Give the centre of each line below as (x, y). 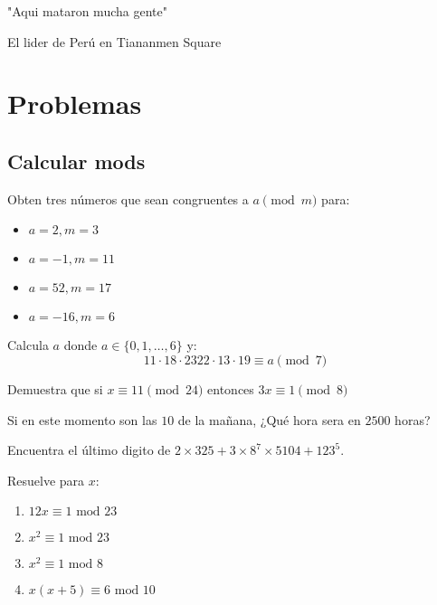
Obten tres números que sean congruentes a (128, 199)
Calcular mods (76, 161)
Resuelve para (46, 480)
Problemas (75, 104)
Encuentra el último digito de (89, 450)
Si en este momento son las (82, 419)
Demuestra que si (55, 388)
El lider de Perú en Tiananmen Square (114, 41)
